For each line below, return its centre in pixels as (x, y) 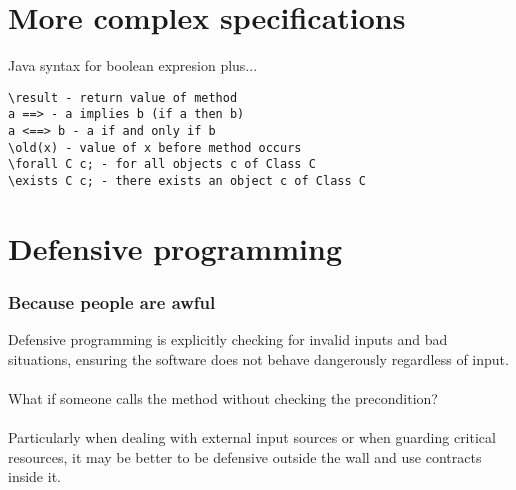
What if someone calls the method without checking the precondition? (223, 398)
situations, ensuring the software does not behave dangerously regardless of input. (258, 358)
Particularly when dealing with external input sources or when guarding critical (252, 437)
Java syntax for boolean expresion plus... (133, 65)
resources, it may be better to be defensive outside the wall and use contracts (245, 456)
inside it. (34, 476)
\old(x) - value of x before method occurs (155, 147)
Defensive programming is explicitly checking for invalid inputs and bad (228, 339)
